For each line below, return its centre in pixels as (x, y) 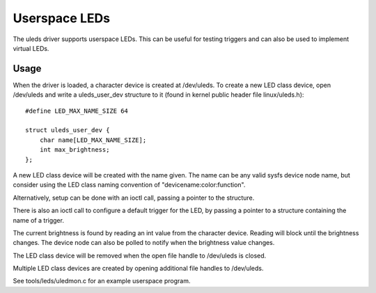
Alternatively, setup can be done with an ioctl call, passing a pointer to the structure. (134, 198)
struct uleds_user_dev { (68, 130)
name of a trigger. (38, 220)
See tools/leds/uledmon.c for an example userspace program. (102, 281)
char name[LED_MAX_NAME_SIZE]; (93, 140)
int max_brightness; (75, 150)
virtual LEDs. (31, 48)
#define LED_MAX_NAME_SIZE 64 (77, 111)
